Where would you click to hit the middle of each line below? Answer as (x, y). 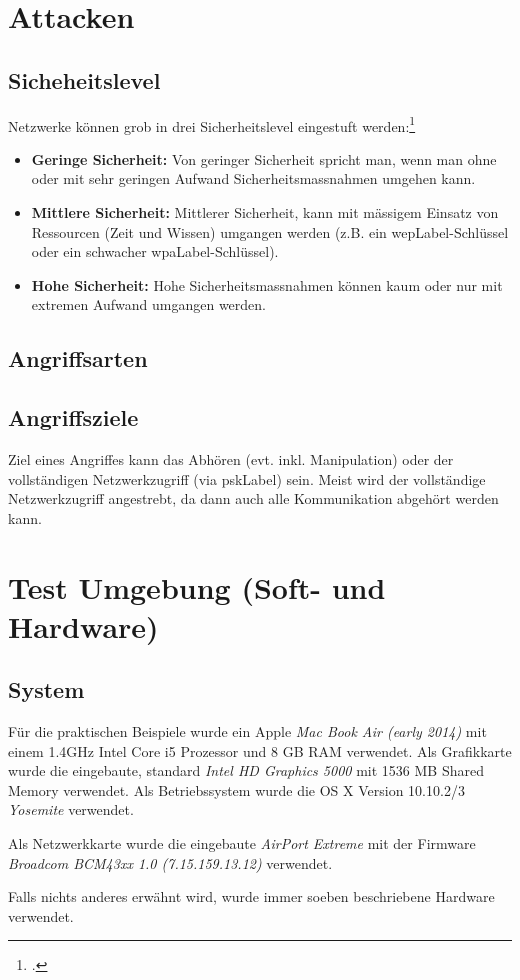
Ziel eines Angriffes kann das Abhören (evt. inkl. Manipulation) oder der (231, 458)
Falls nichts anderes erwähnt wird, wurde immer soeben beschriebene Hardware (251, 896)
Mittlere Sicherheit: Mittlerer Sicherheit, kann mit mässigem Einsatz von (265, 212)
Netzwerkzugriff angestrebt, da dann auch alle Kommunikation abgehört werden (253, 498)
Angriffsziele (73, 417)
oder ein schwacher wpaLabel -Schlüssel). (155, 251)
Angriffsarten (78, 358)
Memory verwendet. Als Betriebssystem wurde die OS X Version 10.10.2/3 (236, 789)
